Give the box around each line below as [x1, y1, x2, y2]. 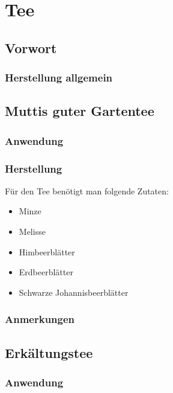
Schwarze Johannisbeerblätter [19, 286, 129, 298]
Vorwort [5, 38, 57, 57]
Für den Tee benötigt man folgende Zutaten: [5, 184, 169, 197]
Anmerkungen [5, 312, 75, 327]
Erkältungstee [5, 343, 93, 362]
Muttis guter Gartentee [5, 101, 154, 120]
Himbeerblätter [19, 245, 75, 258]
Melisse [19, 225, 46, 238]
